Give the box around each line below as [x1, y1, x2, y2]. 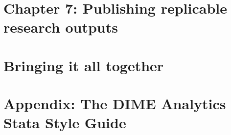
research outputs [3, 17, 118, 37]
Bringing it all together [3, 55, 164, 75]
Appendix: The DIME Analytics [3, 94, 226, 114]
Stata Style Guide [3, 113, 126, 133]
